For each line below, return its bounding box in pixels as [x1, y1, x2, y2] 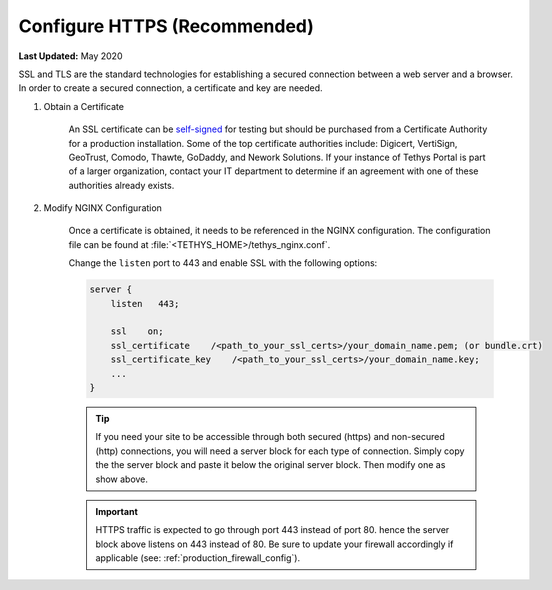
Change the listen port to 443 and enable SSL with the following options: [68, 257, 378, 269]
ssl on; [110, 326, 164, 337]
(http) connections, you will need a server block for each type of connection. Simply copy [95, 445, 465, 457]
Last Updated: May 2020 [18, 50, 123, 62]
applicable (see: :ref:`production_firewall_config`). [95, 552, 300, 564]
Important [95, 505, 139, 517]
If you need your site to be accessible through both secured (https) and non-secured [95, 431, 445, 443]
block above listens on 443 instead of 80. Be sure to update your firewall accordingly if [95, 538, 454, 550]
